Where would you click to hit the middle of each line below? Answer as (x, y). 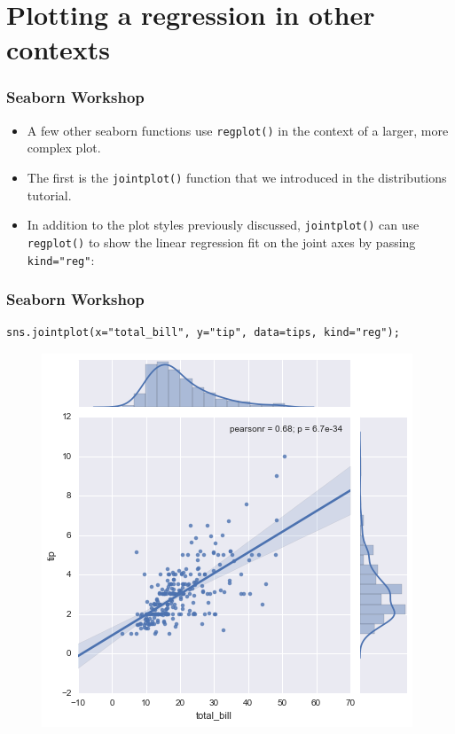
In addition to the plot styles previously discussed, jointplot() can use (223, 225)
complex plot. (64, 148)
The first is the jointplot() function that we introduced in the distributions (237, 178)
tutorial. (49, 195)
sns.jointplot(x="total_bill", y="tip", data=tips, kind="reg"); (203, 333)
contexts (58, 49)
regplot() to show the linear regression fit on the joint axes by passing (221, 242)
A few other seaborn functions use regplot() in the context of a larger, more (238, 130)
